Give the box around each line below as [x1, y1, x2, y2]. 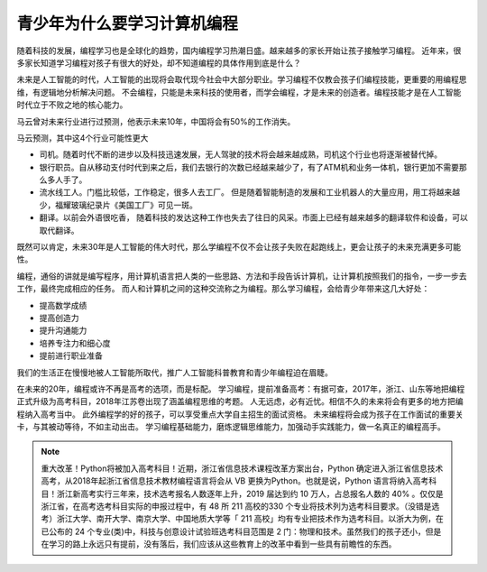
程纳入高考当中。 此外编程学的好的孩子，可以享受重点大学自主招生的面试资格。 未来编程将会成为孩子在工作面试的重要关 [16, 409, 464, 420]
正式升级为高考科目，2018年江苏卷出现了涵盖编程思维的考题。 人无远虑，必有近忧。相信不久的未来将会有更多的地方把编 [16, 396, 464, 407]
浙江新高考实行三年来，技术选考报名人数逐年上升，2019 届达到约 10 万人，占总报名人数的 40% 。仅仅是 [56, 488, 444, 499]
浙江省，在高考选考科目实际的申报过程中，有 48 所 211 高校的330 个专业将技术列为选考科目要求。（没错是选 [41, 501, 440, 512]
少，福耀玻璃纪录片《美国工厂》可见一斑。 [39, 199, 198, 210]
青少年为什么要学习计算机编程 [16, 14, 239, 33]
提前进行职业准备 [39, 350, 103, 361]
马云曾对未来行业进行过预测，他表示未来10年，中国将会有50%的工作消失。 [16, 115, 296, 126]
